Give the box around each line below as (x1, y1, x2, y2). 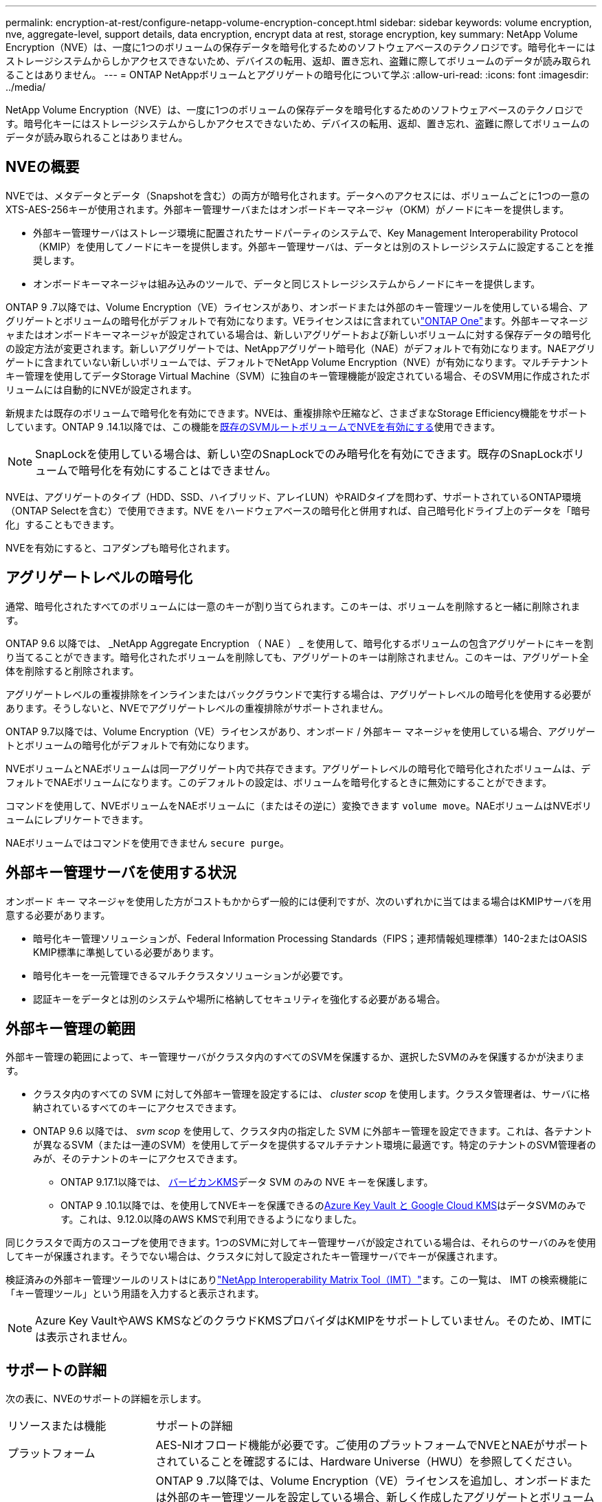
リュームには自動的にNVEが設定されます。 (5, 383, 197, 395)
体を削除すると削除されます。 (5, 664, 140, 677)
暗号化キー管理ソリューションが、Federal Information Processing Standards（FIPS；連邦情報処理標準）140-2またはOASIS (33, 932, 588, 944)
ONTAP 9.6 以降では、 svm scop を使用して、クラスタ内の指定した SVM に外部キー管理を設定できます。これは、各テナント (33, 1125, 593, 1138)
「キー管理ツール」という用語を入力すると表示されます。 (5, 1287, 265, 1300)
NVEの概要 (5, 158, 80, 176)
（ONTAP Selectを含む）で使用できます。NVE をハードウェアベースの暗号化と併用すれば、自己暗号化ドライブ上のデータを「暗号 (5, 504, 591, 516)
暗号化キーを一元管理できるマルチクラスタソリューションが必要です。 (33, 969, 349, 981)
